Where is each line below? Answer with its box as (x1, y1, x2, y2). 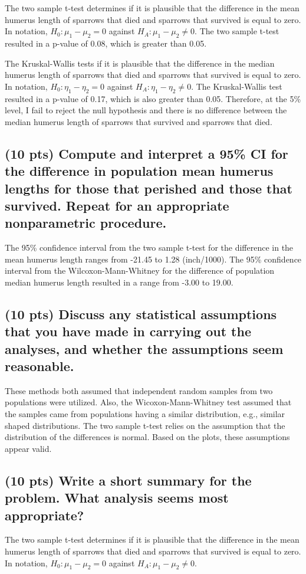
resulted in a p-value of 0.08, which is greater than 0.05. (5, 37, 207, 49)
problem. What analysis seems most (5, 488, 229, 507)
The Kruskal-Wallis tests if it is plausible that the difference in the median (5, 57, 275, 69)
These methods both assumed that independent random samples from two (5, 384, 273, 396)
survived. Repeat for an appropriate (5, 196, 229, 214)
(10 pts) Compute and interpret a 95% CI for (5, 144, 288, 162)
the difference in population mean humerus (5, 162, 274, 180)
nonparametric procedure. (5, 214, 167, 232)
